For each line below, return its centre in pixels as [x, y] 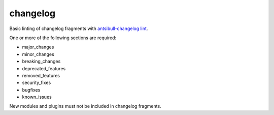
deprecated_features [44, 68]
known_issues [37, 97]
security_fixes [37, 83]
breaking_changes [41, 62]
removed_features [41, 75]
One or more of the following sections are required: [63, 38]
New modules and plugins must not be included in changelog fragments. [85, 106]
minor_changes [38, 54]
